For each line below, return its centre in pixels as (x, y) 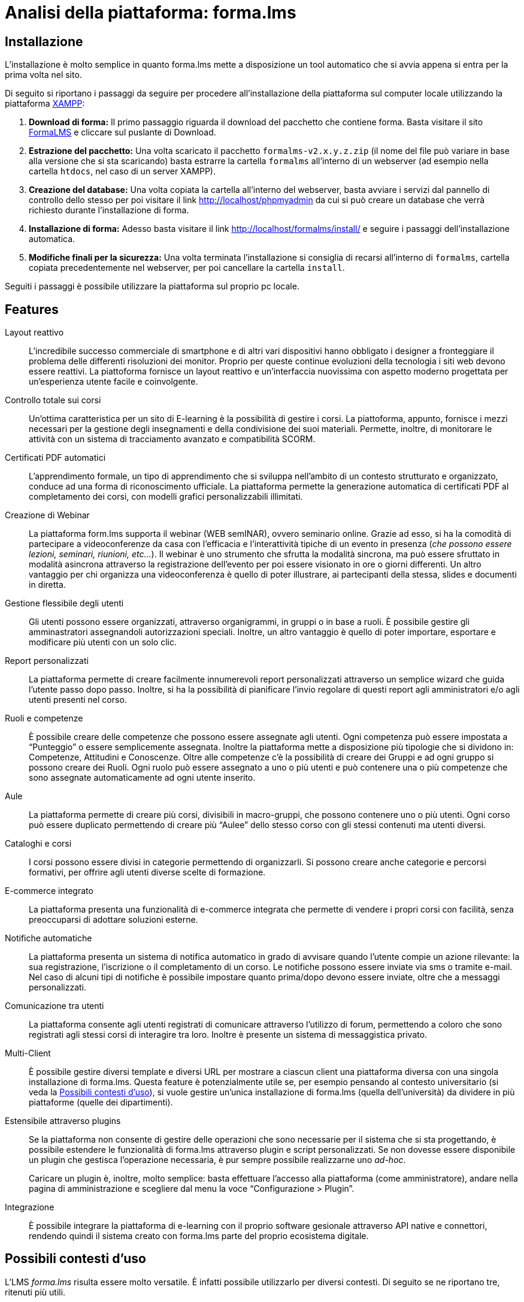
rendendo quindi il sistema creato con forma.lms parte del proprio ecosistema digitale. (199, 1236)
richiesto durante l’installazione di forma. (109, 210)
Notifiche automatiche (49, 938)
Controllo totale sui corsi (53, 400)
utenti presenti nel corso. (78, 700)
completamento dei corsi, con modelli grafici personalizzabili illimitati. (166, 497)
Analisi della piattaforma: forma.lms (151, 13)
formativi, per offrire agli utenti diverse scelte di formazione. (147, 872)
